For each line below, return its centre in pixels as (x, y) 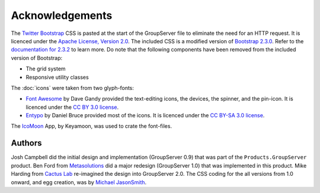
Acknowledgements (62, 15)
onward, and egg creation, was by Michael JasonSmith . (79, 182)
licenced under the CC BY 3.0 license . (72, 107)
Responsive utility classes (57, 77)
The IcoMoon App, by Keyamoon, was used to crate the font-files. (91, 126)
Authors (26, 143)
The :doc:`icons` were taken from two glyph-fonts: (73, 88)
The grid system (46, 69)
